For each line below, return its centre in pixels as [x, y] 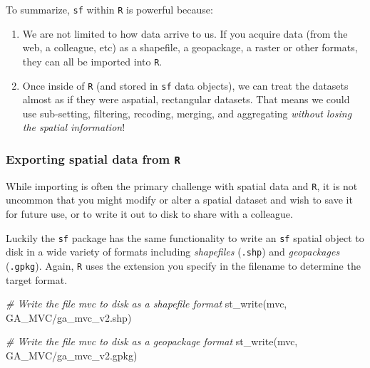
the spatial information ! [74, 127]
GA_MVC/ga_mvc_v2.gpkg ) [72, 355]
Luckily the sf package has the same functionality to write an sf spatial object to [185, 237]
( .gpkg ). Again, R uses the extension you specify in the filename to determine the [183, 265]
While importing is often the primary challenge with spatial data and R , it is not [182, 185]
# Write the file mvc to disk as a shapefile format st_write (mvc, [147, 304]
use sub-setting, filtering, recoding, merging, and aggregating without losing [187, 113]
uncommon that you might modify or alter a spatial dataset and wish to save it [179, 200]
